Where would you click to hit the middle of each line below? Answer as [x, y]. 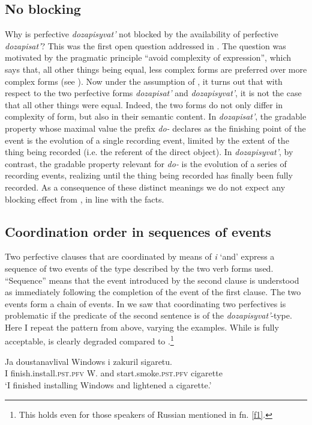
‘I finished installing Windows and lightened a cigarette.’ [108, 384]
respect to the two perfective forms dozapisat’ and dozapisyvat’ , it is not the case [153, 93]
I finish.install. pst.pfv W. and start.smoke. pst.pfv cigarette [114, 373]
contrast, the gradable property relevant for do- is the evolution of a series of [146, 163]
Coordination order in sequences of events [138, 231]
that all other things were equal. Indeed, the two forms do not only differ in [144, 104]
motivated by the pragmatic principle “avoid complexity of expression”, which [148, 57]
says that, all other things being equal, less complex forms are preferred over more [156, 69]
